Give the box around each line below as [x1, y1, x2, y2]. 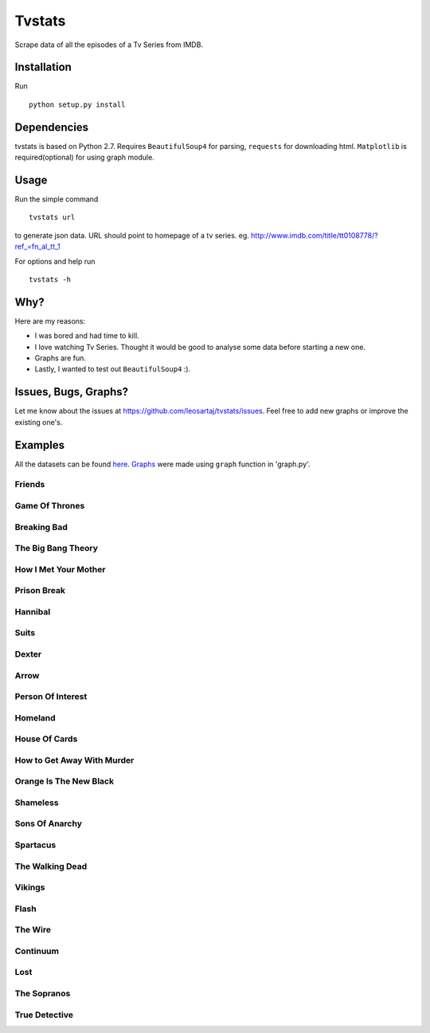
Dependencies [14, 120, 89, 134]
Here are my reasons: [14, 316, 86, 326]
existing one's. [14, 417, 63, 426]
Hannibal [14, 606, 51, 617]
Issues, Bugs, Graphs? [14, 385, 129, 399]
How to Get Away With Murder [14, 754, 135, 765]
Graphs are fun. [34, 353, 87, 363]
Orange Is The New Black [14, 776, 115, 787]
